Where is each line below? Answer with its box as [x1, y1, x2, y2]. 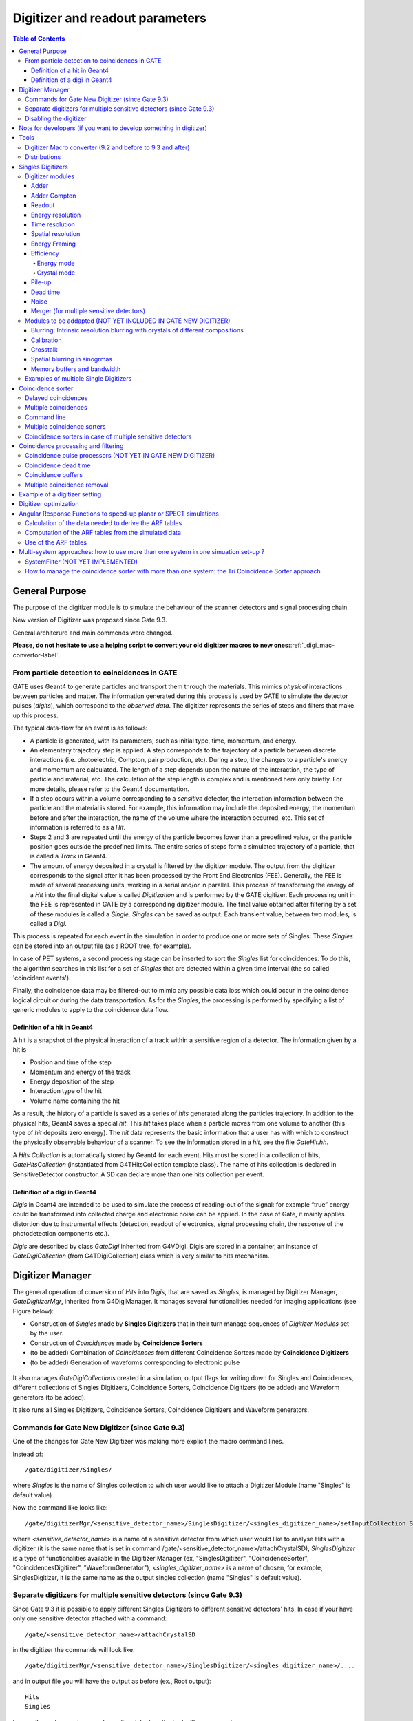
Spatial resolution [31, 230, 81, 238]
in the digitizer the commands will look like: [12, 1645, 135, 1654]
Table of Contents [12, 34, 65, 43]
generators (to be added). [12, 1393, 86, 1401]
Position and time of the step [30, 1058, 112, 1066]
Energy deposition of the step [30, 1077, 114, 1086]
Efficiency [31, 249, 60, 257]
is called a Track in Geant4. [30, 852, 107, 860]
